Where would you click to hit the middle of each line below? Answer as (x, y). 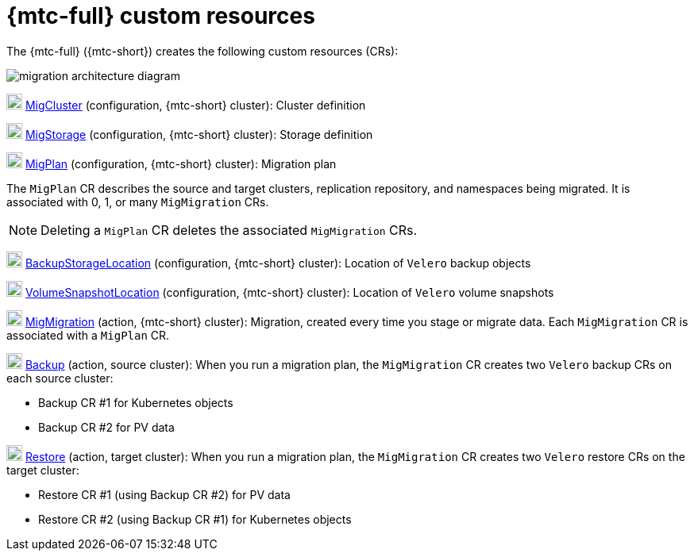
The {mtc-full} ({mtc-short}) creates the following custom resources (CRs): (202, 51)
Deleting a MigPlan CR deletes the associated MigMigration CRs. (229, 230)
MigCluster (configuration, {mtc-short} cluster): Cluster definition (195, 105)
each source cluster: (60, 378)
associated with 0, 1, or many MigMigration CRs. (138, 202)
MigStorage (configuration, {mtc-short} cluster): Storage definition (199, 134)
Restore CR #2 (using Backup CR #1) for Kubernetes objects (195, 519)
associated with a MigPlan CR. (88, 335)
